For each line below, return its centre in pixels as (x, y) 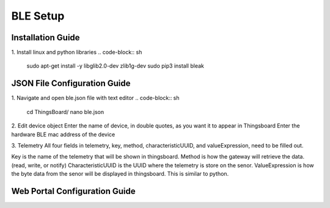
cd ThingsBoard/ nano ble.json (65, 112)
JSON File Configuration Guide (71, 83)
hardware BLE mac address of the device (63, 134)
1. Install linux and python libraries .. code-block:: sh (77, 52)
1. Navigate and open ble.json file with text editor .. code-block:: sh (95, 98)
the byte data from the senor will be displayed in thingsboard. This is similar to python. (120, 174)
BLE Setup (38, 16)
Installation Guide (46, 38)
